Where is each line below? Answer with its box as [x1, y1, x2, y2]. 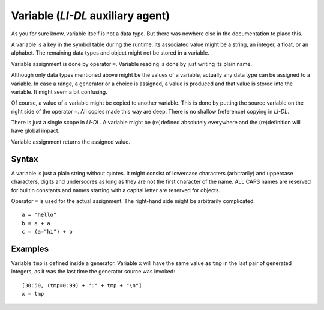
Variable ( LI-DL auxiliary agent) [11, 9, 170, 22]
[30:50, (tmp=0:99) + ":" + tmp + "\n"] [22, 282, 142, 288]
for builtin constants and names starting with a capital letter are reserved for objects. [11, 186, 221, 193]
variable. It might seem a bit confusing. [11, 88, 107, 96]
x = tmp [22, 290, 44, 297]
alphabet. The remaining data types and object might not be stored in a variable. [11, 49, 209, 56]
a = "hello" [22, 211, 57, 219]
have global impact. [11, 127, 60, 135]
